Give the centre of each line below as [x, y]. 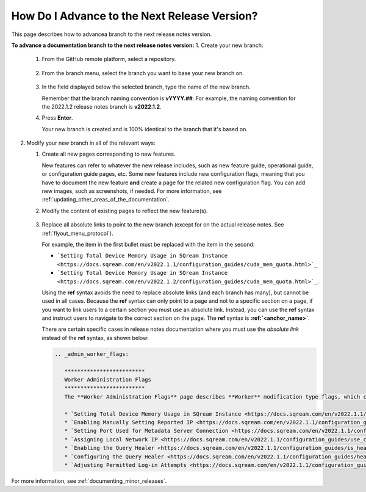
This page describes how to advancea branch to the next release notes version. [112, 34]
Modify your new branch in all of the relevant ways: [91, 143]
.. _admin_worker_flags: [92, 354]
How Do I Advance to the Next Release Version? [135, 16]
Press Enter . [57, 118]
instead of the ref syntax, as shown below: [95, 338]
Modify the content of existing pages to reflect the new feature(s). [125, 211]
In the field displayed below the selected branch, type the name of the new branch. [146, 87]
